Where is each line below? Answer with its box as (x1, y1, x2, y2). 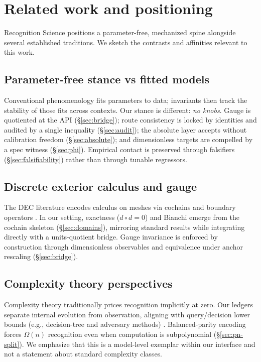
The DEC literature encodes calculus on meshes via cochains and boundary (4, 202, 236, 212)
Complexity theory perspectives (4, 276, 173, 291)
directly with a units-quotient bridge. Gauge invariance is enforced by (4, 231, 218, 242)
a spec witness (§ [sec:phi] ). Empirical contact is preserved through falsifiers (4, 144, 235, 155)
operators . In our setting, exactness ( (4, 212, 120, 222)
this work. (4, 47, 35, 57)
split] (4, 338, 20, 349)
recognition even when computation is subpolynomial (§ (48, 329, 220, 339)
